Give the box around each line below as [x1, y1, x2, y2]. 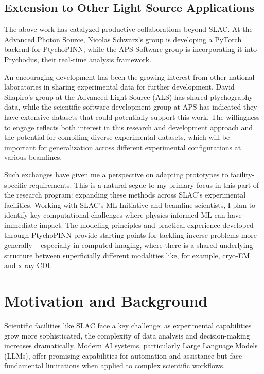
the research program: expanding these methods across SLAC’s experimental [4, 189, 246, 200]
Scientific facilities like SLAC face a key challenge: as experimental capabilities [4, 319, 252, 330]
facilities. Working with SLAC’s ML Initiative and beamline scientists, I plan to [4, 199, 256, 210]
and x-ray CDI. [4, 260, 52, 271]
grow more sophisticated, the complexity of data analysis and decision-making [4, 330, 250, 341]
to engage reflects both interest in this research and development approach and [4, 121, 253, 132]
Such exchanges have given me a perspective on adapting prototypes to [4, 169, 228, 180]
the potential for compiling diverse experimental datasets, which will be [4, 132, 230, 143]
